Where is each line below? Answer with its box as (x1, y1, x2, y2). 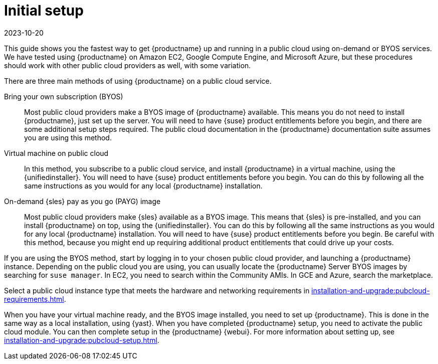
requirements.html (4, 294, 64, 303)
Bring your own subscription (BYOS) (4, 92, 123, 101)
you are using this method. (24, 133, 112, 142)
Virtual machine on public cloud (4, 148, 109, 157)
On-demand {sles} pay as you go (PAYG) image (4, 197, 161, 206)
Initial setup (4, 2, 84, 19)
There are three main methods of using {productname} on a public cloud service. (4, 76, 272, 85)
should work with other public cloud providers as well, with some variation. (4, 61, 251, 70)
